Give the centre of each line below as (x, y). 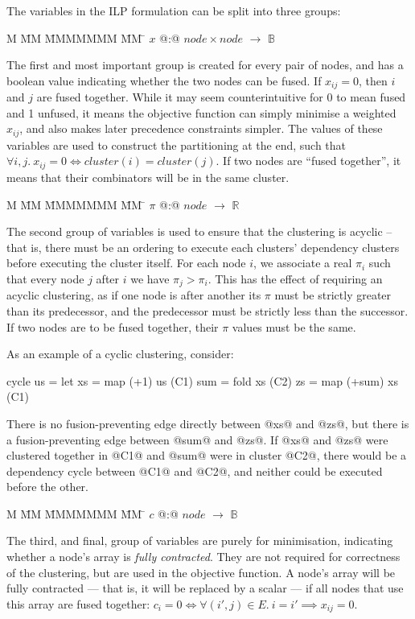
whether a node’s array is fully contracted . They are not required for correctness (203, 557)
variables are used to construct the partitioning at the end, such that (177, 144)
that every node (45, 278)
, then (373, 80)
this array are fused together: (78, 603)
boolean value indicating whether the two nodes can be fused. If (164, 80)
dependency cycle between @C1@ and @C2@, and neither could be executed (195, 470)
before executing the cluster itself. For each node (126, 263)
